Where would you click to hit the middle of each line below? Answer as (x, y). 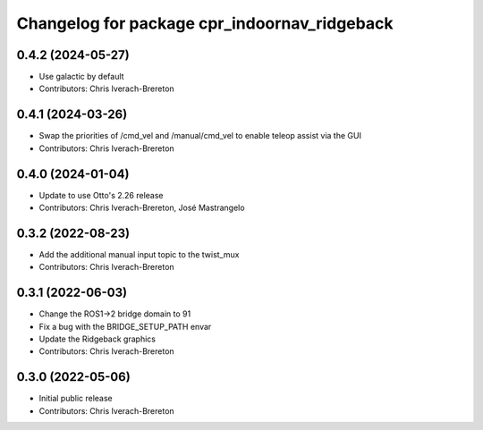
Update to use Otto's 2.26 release (101, 195)
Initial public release (76, 399)
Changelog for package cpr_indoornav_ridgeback (205, 23)
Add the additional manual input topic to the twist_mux (139, 254)
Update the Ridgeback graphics (97, 339)
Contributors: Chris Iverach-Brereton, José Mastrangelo (142, 208)
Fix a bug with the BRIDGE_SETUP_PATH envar (125, 326)
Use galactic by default (81, 77)
